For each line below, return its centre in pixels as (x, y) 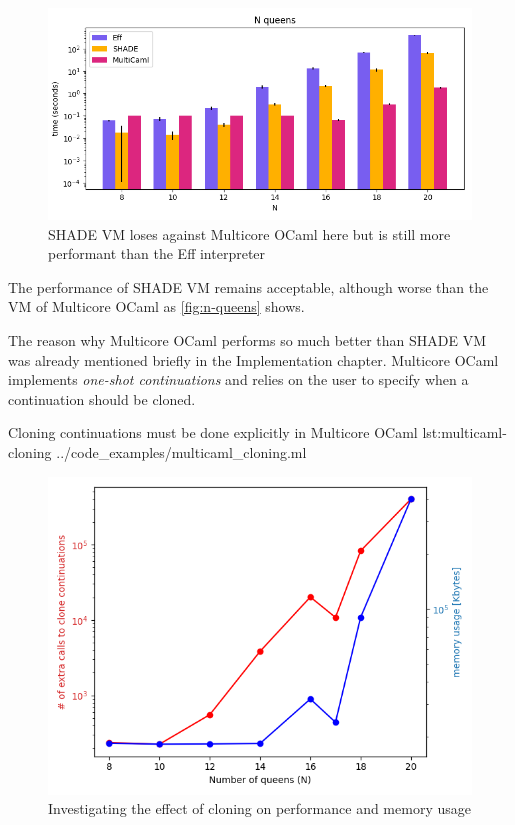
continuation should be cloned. (102, 398)
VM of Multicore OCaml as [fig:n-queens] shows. (156, 306)
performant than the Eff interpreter (157, 253)
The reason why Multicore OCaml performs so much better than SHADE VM (247, 339)
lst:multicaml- (464, 432)
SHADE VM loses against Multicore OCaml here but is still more (249, 233)
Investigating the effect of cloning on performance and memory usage (259, 808)
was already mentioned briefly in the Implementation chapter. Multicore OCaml (253, 359)
